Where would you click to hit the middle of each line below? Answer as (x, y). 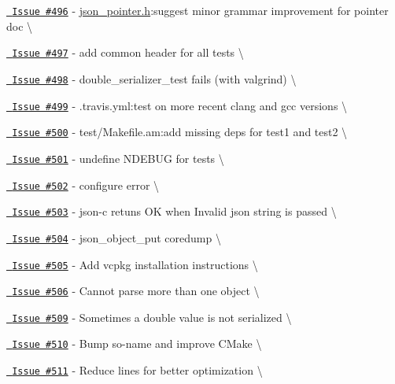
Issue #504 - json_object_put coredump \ (116, 237)
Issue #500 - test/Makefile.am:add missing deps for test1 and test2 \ (180, 132)
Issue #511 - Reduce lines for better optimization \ (137, 370)
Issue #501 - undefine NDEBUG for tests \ (118, 158)
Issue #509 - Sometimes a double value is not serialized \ (152, 317)
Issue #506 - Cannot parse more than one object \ (136, 291)
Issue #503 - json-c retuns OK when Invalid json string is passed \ (174, 211)
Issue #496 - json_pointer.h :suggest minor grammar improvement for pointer (200, 10)
